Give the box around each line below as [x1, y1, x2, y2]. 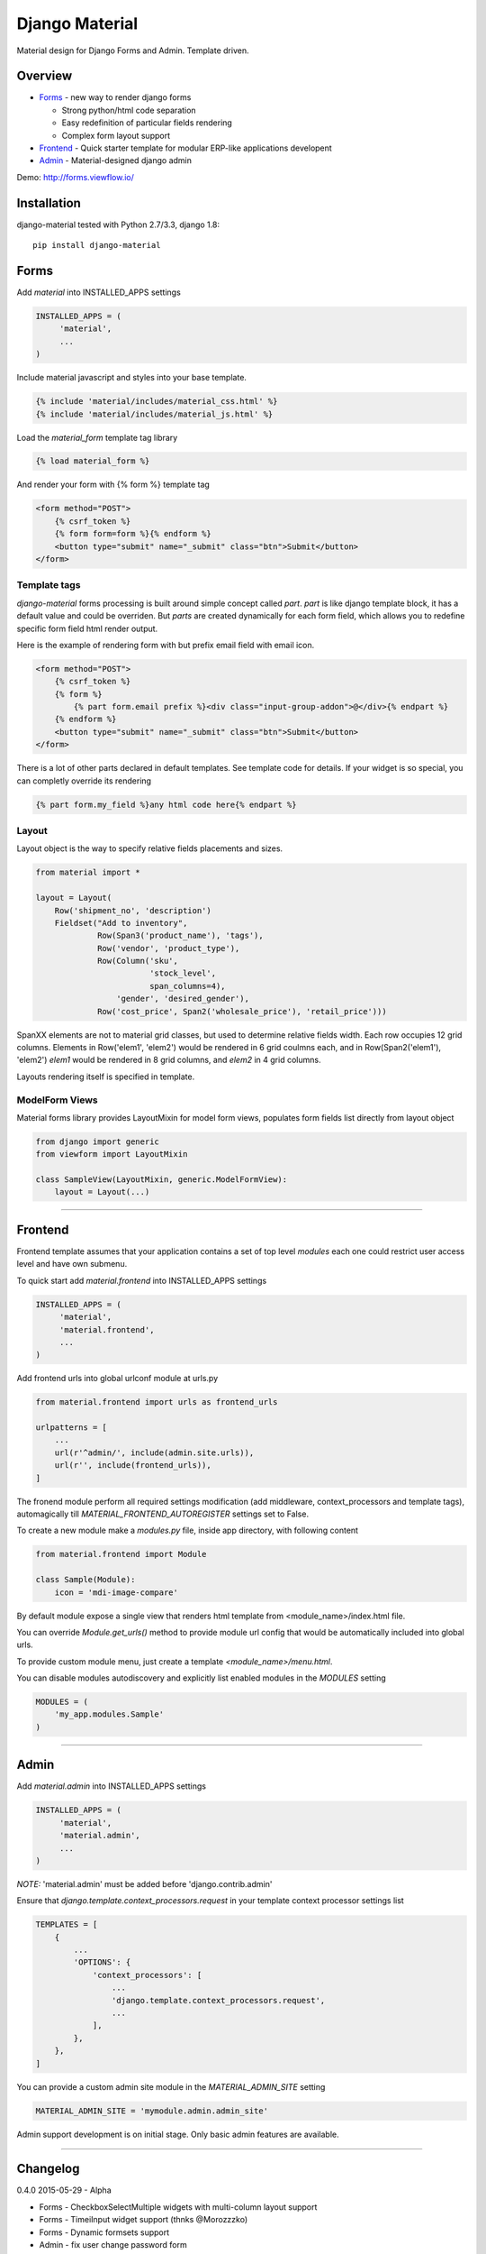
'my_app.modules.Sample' [54, 1709, 165, 1719]
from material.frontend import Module [35, 1549, 207, 1560]
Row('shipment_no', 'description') [54, 905, 211, 915]
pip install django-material [32, 240, 161, 251]
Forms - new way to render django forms [39, 92, 192, 103]
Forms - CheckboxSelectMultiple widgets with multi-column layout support [39, 2201, 318, 2213]
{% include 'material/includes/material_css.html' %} [35, 397, 278, 407]
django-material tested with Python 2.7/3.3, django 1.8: [16, 219, 220, 230]
